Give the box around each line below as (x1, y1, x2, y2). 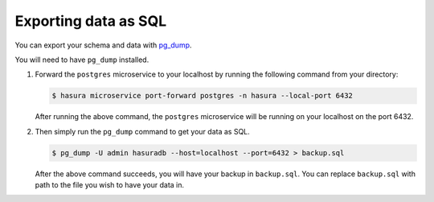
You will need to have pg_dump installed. (14, 55, 149, 64)
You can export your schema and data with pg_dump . (14, 40, 192, 50)
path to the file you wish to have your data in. (35, 180, 185, 190)
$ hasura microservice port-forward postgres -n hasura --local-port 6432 (51, 91, 354, 101)
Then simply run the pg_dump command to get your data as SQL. (35, 126, 251, 136)
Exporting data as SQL (14, 12, 167, 30)
